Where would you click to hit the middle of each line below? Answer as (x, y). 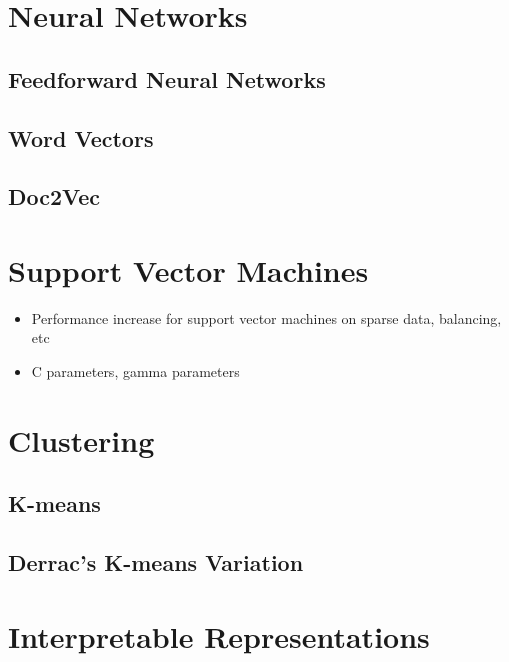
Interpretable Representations (219, 635)
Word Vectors (81, 137)
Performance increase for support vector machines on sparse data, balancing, (266, 317)
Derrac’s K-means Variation (156, 562)
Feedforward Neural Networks (167, 78)
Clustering (81, 439)
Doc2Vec (54, 196)
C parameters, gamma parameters (135, 371)
